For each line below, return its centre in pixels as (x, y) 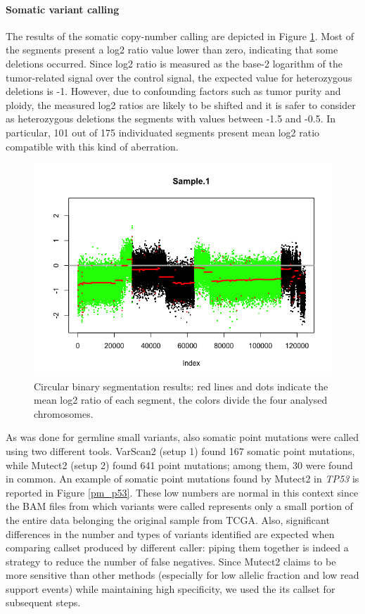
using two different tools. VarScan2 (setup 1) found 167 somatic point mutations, (180, 450)
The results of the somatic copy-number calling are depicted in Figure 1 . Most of (180, 36)
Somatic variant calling (63, 9)
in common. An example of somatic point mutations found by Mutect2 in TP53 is (182, 479)
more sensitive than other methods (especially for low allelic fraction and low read (182, 575)
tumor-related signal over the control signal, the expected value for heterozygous (179, 77)
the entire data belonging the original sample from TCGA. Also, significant (168, 519)
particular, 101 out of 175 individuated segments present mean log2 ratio (163, 132)
